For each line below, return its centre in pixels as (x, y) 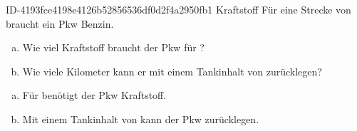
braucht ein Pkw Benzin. (60, 23)
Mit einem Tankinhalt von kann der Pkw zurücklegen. (141, 119)
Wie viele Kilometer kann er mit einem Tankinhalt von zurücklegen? (172, 71)
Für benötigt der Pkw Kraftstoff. (94, 95)
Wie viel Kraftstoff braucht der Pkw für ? (113, 47)
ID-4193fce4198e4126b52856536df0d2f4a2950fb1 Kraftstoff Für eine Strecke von (178, 9)
